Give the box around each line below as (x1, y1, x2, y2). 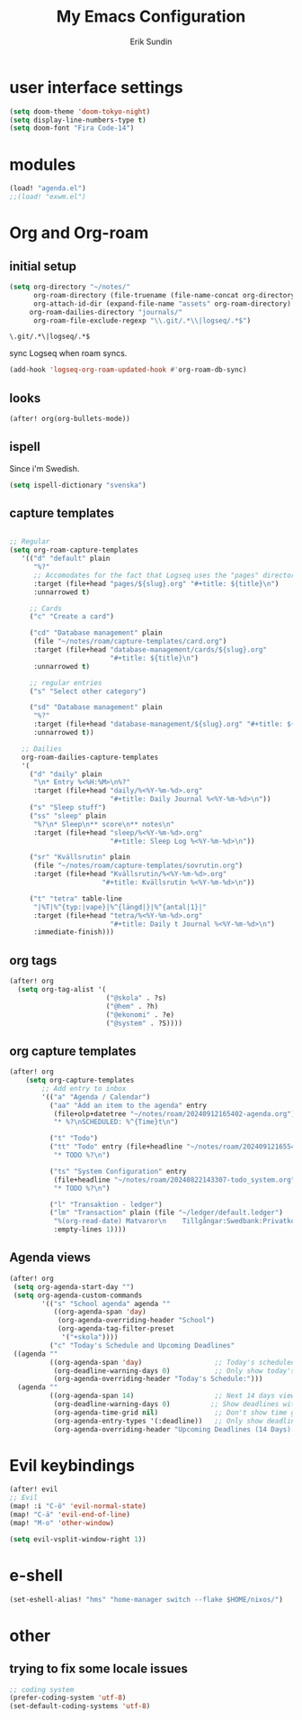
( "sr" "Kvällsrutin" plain (29, 853, 130, 862)
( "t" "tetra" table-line (29, 894, 123, 903)
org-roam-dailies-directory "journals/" (29, 307, 182, 316)
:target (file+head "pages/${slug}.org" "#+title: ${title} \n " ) (32, 579, 280, 588)
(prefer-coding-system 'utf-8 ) (9, 1693, 127, 1703)
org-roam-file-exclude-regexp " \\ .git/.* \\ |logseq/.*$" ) (32, 316, 252, 325)
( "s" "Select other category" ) (29, 687, 147, 696)
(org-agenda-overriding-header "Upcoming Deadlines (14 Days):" (53, 1424, 299, 1434)
